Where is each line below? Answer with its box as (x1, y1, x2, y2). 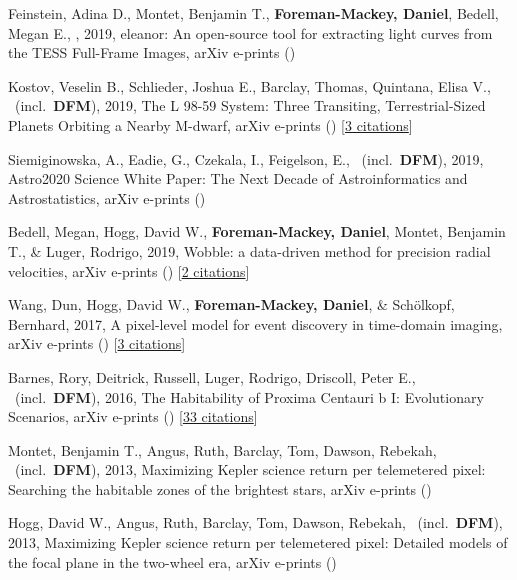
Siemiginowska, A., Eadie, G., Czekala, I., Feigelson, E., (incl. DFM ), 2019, (8, 148, 484, 169)
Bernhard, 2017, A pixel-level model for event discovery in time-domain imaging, (8, 313, 503, 334)
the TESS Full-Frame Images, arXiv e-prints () (8, 42, 296, 63)
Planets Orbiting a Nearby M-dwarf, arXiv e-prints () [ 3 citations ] (8, 114, 413, 135)
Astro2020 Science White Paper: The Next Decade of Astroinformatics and (8, 168, 468, 189)
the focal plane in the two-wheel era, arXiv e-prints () (8, 551, 337, 572)
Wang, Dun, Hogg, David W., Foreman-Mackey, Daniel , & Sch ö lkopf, (8, 294, 455, 315)
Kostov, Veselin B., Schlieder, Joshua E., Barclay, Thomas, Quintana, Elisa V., (8, 75, 491, 96)
